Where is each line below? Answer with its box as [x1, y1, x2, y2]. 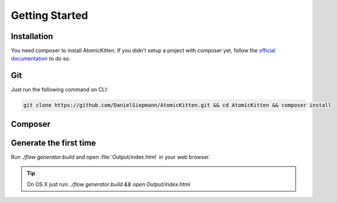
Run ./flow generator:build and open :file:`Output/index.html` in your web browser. [11, 153, 211, 161]
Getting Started [11, 9, 89, 22]
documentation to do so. [11, 55, 71, 62]
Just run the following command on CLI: [11, 86, 109, 93]
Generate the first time [11, 137, 96, 148]
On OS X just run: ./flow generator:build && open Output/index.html [27, 181, 191, 188]
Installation [11, 31, 53, 41]
